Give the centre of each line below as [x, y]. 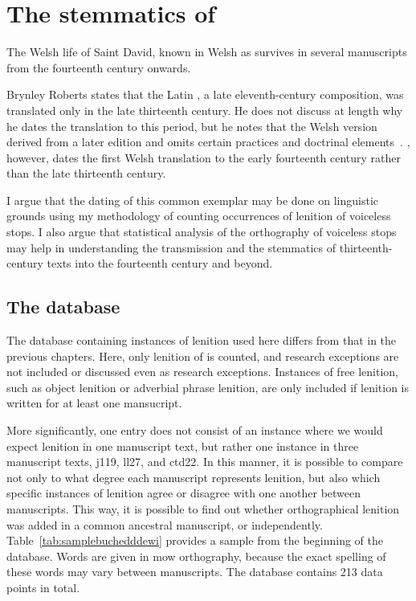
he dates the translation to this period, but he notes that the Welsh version [192, 126]
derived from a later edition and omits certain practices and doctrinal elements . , [208, 142]
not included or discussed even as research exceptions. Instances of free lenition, [203, 372]
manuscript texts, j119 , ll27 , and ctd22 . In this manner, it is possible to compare [205, 462]
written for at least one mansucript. [94, 403]
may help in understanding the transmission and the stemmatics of [171, 247]
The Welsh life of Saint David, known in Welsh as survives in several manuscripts [207, 52]
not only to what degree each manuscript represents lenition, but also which [194, 477]
